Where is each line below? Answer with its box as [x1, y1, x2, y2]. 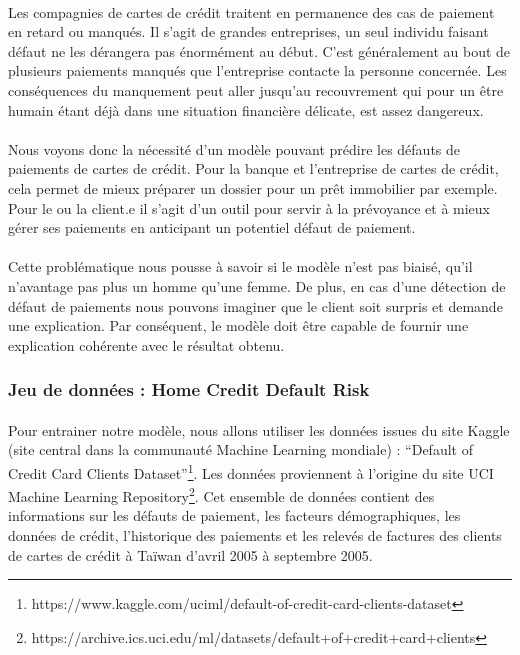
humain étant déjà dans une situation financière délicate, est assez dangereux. [8, 99, 484, 120]
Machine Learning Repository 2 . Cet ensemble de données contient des [8, 483, 435, 506]
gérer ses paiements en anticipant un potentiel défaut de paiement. [8, 217, 416, 238]
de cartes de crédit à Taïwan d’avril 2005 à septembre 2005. [8, 544, 373, 565]
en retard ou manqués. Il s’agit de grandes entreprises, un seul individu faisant [8, 21, 489, 42]
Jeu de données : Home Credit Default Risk [8, 377, 370, 402]
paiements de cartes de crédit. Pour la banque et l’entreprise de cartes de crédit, [8, 158, 499, 179]
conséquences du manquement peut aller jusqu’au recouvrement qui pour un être [8, 79, 504, 100]
